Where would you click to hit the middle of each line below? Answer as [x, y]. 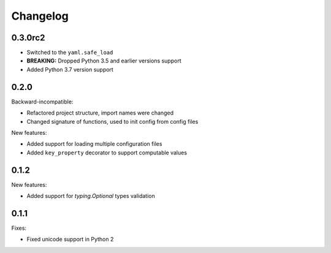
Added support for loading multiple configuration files [94, 144]
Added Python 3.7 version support [70, 69]
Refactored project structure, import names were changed [100, 113]
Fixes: [19, 228]
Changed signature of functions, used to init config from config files [112, 121]
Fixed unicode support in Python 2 [70, 240]
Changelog [40, 16]
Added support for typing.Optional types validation [91, 196]
